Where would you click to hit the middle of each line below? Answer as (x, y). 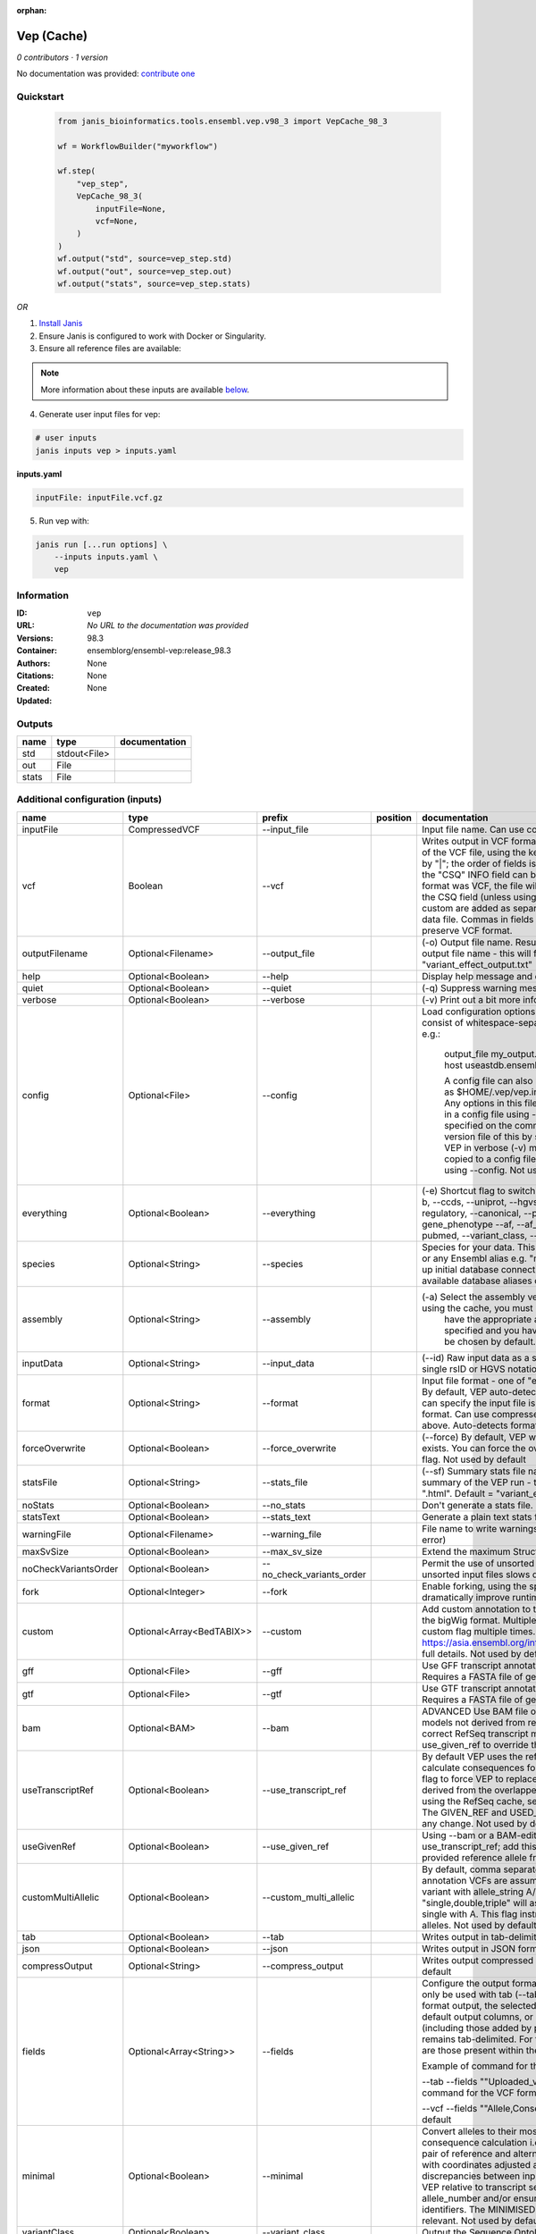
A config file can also (488, 1080)
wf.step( (77, 171)
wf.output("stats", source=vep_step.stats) (155, 283)
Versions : (35, 638)
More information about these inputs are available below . (145, 390)
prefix (275, 818)
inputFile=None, (131, 209)
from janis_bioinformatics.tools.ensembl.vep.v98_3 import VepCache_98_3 (222, 121)
